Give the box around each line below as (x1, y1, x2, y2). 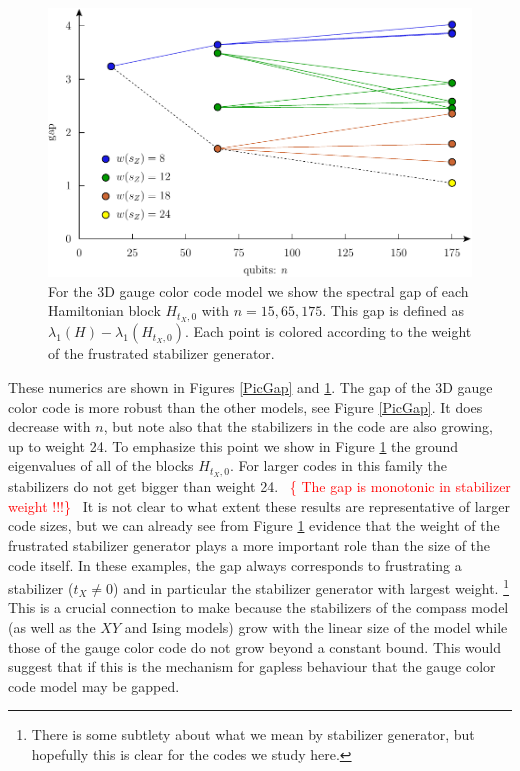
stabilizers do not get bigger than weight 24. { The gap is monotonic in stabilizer (8, 476, 511, 497)
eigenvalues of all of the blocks (8, 455, 194, 476)
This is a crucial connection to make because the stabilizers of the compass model (8, 597, 509, 618)
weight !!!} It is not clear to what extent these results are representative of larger (8, 495, 510, 516)
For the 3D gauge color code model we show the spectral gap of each (48, 280, 469, 301)
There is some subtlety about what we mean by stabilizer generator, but (31, 724, 475, 745)
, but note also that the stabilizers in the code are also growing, (103, 416, 493, 437)
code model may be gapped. (8, 675, 180, 696)
